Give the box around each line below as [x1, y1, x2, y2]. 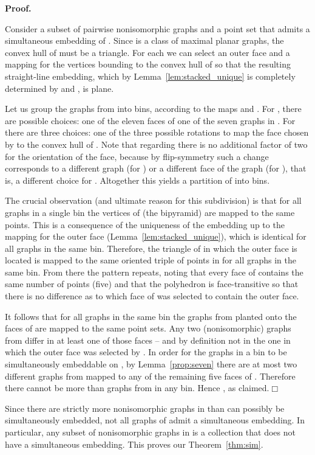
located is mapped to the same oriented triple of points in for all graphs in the [5, 254, 296, 266]
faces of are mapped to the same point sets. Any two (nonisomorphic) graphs [5, 322, 291, 335]
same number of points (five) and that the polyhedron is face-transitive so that [5, 277, 299, 290]
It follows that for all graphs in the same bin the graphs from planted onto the [5, 310, 297, 322]
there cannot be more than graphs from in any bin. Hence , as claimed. [5, 381, 269, 394]
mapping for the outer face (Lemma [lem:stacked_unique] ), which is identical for [5, 230, 307, 243]
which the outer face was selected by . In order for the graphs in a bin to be [5, 346, 287, 358]
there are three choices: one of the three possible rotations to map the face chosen [5, 126, 309, 139]
